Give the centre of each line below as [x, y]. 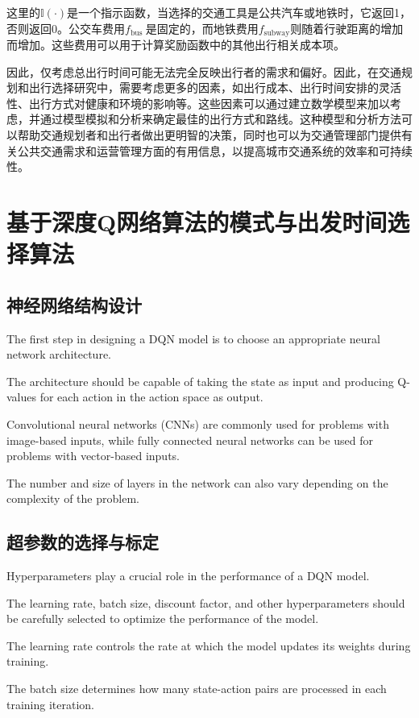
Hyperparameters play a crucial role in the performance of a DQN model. [188, 576]
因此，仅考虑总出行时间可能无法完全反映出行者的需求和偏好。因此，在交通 [204, 71]
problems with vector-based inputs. [93, 456]
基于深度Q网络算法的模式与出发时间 [197, 221]
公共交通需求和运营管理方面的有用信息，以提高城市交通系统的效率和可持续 [215, 150]
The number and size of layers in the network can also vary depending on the [197, 482]
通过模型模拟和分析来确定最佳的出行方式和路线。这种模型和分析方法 [220, 119]
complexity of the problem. [73, 498]
